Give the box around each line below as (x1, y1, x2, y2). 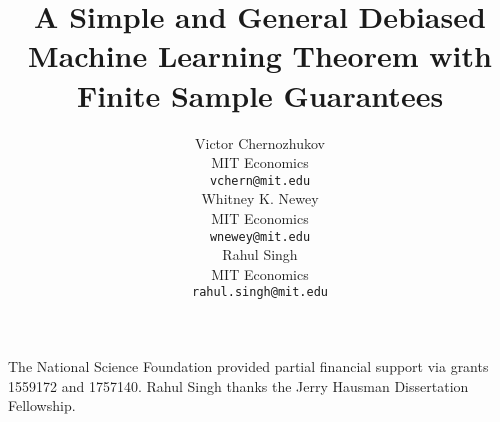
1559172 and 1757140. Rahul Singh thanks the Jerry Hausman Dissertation (8, 375, 469, 396)
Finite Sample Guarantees (76, 74, 444, 115)
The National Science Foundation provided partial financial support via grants (8, 356, 489, 377)
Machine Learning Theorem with (28, 35, 492, 76)
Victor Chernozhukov (195, 132, 325, 153)
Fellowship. (8, 395, 76, 416)
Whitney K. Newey (201, 188, 319, 209)
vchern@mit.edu (209, 173, 311, 188)
